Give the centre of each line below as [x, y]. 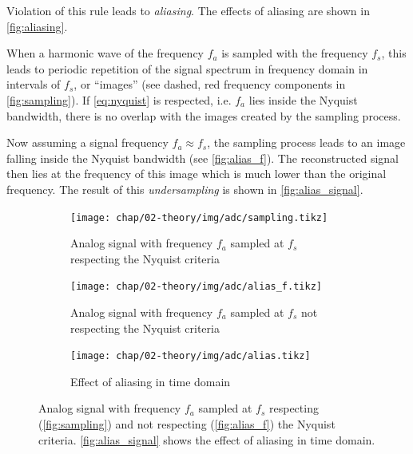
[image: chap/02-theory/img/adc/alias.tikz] [191, 356]
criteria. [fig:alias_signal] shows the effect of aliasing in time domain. [207, 439]
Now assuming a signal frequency [87, 142]
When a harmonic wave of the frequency [105, 53]
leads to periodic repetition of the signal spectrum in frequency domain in [187, 68]
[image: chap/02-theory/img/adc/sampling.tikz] [199, 217]
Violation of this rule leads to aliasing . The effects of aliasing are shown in [188, 10]
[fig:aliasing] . [37, 26]
